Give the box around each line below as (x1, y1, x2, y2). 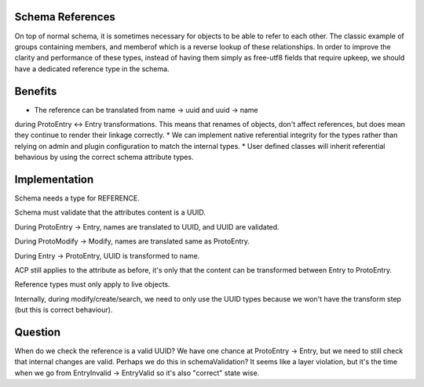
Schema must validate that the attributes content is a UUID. (14, 208, 206, 217)
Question (14, 326, 60, 338)
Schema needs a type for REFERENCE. (14, 193, 141, 203)
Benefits (14, 85, 57, 98)
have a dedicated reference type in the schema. (14, 63, 170, 74)
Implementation (14, 172, 94, 186)
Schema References (14, 10, 115, 24)
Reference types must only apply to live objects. (14, 280, 170, 289)
